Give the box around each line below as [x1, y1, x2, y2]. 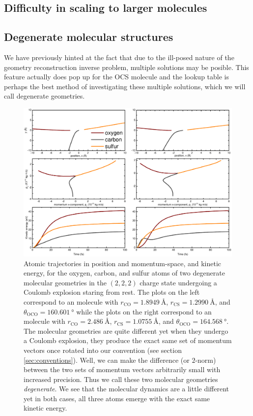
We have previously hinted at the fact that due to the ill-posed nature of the [4, 52, 234, 62]
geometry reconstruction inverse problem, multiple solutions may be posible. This [4, 62, 249, 72]
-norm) [195, 354, 216, 365]
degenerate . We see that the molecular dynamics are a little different [24, 383, 229, 394]
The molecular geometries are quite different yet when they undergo [24, 325, 228, 336]
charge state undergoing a [140, 277, 217, 287]
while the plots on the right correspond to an [76, 306, 212, 316]
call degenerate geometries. [4, 91, 85, 101]
